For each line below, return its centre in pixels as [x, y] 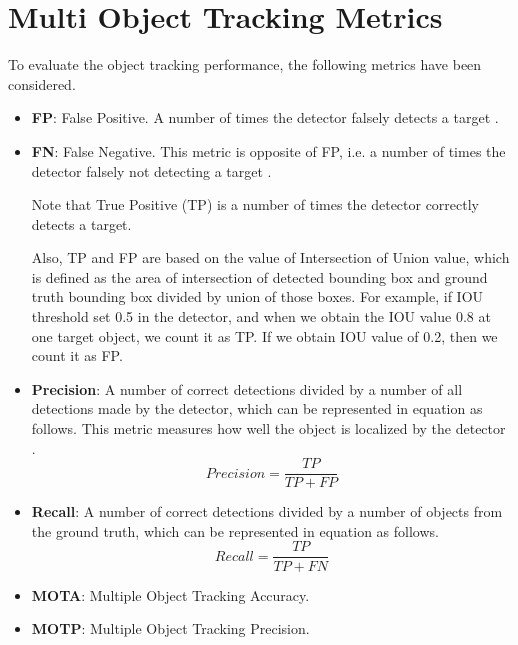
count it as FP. [77, 355]
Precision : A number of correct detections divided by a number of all [247, 388]
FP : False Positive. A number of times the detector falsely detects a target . [265, 117]
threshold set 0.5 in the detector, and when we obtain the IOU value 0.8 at [261, 316]
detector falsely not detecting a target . [151, 170]
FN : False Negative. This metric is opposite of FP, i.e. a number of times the [268, 150]
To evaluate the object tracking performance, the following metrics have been [245, 64]
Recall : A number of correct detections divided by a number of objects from [267, 511]
